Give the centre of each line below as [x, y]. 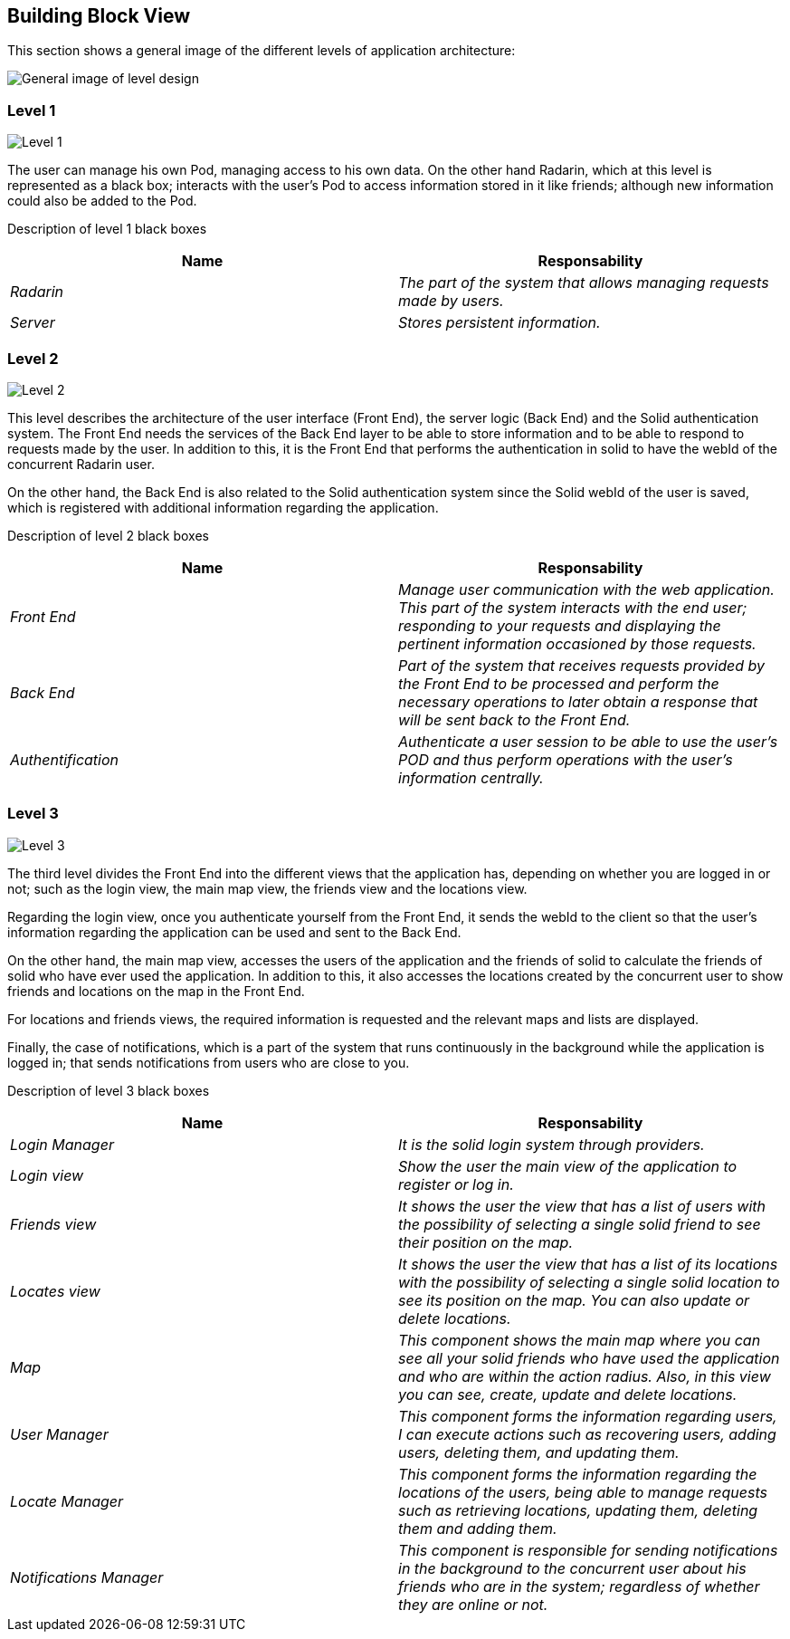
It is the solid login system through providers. [552, 1144]
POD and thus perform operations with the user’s [566, 759]
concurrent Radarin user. [81, 464]
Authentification [65, 759]
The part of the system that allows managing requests [584, 283]
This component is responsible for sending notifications [588, 1550]
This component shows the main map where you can [580, 1340]
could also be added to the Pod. [102, 201]
